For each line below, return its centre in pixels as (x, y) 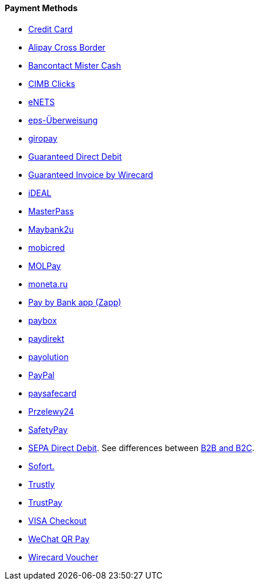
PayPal (41, 375)
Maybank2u (51, 229)
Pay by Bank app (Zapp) (75, 302)
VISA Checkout (58, 520)
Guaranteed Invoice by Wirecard (91, 174)
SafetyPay (48, 429)
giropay (43, 138)
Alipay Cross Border (67, 47)
